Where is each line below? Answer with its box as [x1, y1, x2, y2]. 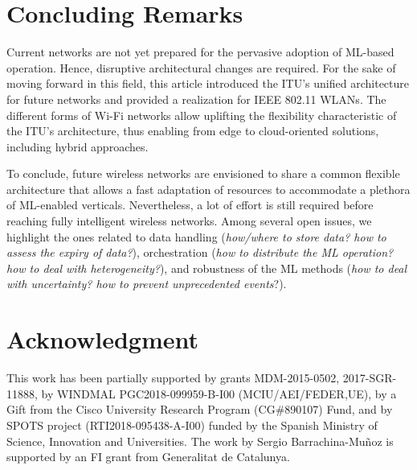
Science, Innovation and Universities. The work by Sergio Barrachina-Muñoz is [6, 432, 394, 449]
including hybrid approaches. [6, 138, 149, 155]
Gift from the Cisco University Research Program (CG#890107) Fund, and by [6, 401, 393, 418]
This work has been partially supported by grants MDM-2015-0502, [6, 369, 340, 386]
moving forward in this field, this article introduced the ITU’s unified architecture [6, 75, 410, 92]
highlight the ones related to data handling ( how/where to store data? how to [6, 228, 386, 245]
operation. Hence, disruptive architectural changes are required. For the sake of [6, 59, 396, 76]
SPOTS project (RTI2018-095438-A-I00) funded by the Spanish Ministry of [6, 416, 378, 433]
